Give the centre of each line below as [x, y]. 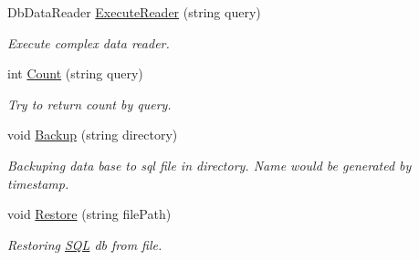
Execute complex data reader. [89, 42]
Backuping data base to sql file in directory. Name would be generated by [209, 165]
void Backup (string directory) [93, 135]
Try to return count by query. [89, 104]
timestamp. [38, 183]
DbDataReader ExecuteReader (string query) [134, 12]
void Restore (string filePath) [89, 214]
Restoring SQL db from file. [85, 244]
